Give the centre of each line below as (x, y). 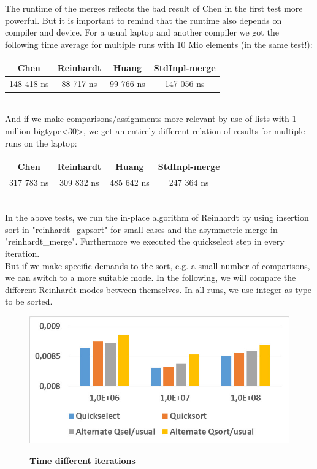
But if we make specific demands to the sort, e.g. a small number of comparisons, (158, 265)
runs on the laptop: (41, 143)
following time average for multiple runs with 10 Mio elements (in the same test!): (159, 44)
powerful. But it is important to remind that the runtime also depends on (143, 20)
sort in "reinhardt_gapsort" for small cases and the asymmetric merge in (141, 229)
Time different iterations (82, 461)
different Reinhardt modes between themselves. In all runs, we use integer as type (158, 289)
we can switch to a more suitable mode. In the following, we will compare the (151, 277)
